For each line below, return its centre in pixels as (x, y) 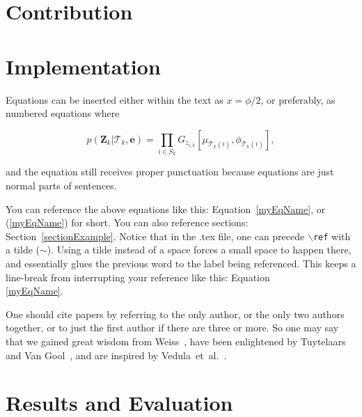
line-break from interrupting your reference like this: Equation (138, 277)
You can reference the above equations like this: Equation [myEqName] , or (166, 208)
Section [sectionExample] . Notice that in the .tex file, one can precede (155, 236)
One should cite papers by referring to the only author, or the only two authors (175, 314)
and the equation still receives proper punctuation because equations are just (170, 172)
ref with (332, 236)
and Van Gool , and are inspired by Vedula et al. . (116, 355)
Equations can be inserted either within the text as (115, 99)
